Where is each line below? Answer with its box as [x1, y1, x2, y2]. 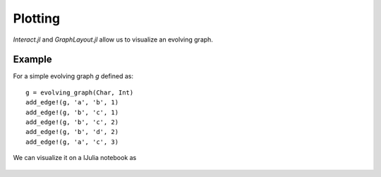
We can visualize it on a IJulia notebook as [13, 154, 137, 162]
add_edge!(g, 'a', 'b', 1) [25, 99, 119, 106]
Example [13, 54, 52, 66]
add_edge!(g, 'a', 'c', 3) [25, 138, 119, 146]
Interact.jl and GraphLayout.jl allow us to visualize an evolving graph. [13, 35, 213, 44]
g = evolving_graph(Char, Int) [25, 88, 134, 97]
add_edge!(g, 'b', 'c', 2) [25, 118, 119, 126]
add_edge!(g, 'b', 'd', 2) [25, 128, 119, 136]
